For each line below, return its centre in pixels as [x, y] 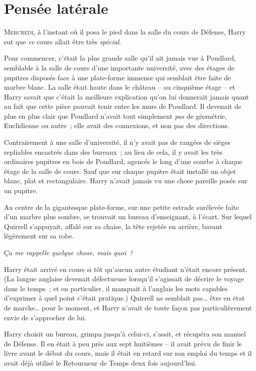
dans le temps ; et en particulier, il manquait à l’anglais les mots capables [116, 288]
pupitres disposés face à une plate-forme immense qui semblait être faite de [118, 77]
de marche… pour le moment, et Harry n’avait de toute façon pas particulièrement [128, 307]
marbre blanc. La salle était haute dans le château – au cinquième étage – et [120, 87]
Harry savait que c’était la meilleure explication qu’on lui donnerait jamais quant [127, 96]
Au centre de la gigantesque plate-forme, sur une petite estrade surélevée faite [122, 207]
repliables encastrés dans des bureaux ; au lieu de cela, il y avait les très [113, 152]
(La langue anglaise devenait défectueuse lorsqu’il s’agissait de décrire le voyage [124, 279]
